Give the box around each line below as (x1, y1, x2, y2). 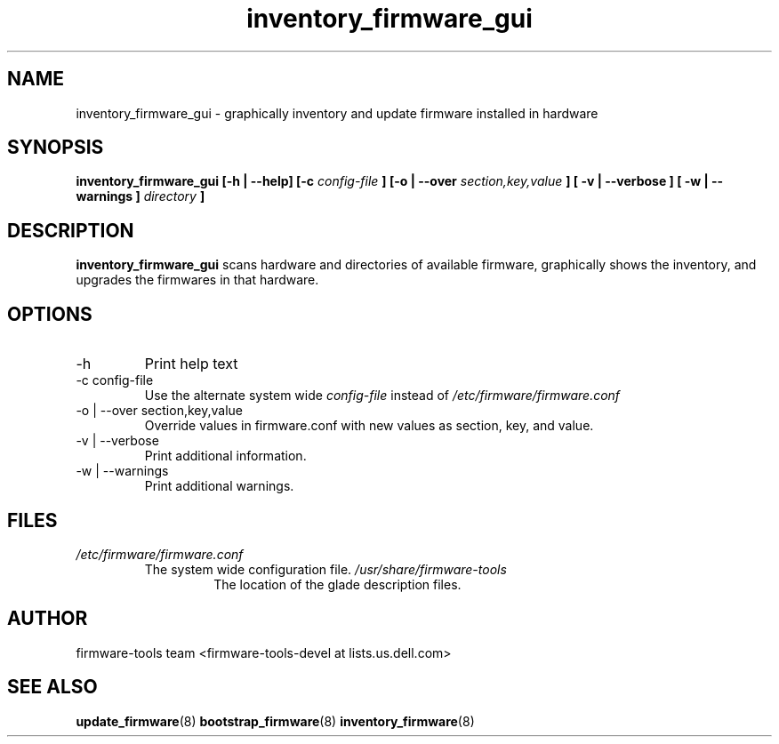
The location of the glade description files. (213, 576, 462, 592)
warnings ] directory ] (76, 188, 205, 204)
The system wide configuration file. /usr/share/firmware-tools (144, 561, 507, 577)
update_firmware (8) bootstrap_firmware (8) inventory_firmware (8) (76, 713, 475, 729)
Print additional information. (144, 448, 307, 464)
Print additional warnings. (144, 478, 294, 494)
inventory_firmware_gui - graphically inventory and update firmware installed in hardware (76, 105, 598, 121)
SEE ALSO (7, 676, 98, 699)
